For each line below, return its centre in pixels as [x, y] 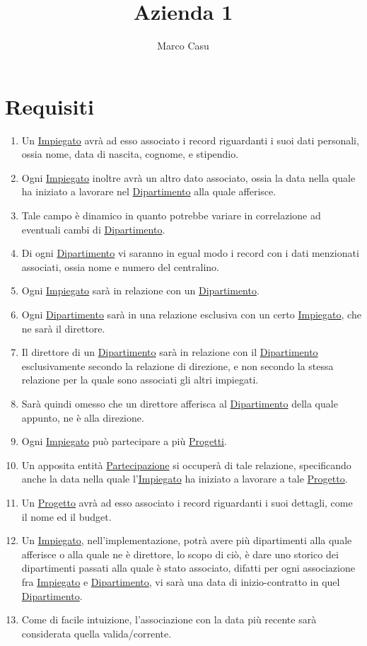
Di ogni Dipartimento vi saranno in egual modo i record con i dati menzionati [190, 253]
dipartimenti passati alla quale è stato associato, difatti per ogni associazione [188, 568]
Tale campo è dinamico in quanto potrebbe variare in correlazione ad [171, 215]
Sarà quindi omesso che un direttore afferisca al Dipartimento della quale [180, 403]
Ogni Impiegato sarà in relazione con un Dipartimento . [140, 290]
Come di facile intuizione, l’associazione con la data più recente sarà [169, 619]
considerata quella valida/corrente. [97, 633]
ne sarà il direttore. [63, 328]
